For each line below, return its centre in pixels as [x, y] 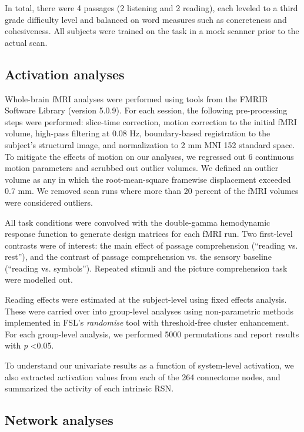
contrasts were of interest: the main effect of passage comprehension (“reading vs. [151, 245]
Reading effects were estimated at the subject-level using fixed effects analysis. [146, 299]
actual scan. [26, 42]
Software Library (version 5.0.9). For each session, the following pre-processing [146, 110]
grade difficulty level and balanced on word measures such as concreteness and [146, 19]
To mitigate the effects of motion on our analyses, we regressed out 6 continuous [149, 156]
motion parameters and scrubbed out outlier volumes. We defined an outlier [142, 168]
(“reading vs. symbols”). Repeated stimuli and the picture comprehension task [146, 268]
